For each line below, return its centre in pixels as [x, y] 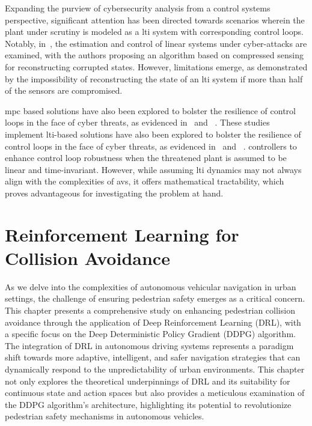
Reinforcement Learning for [122, 234]
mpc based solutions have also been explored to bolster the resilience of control [150, 110]
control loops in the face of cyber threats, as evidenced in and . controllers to [151, 146]
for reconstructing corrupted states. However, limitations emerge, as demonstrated [156, 66]
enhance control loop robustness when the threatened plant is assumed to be [146, 158]
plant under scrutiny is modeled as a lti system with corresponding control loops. [154, 32]
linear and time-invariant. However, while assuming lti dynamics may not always [153, 169]
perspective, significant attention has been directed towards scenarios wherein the [155, 20]
